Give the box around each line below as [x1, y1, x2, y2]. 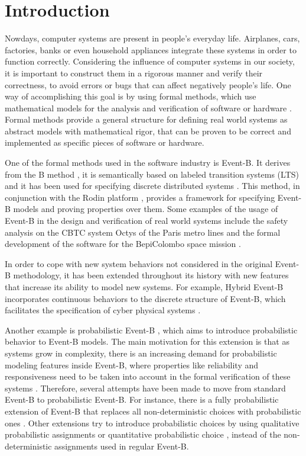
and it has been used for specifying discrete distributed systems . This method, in [5, 179, 300, 192]
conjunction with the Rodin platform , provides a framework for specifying [5, 191, 275, 203]
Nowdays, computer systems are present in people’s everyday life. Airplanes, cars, [5, 32, 300, 44]
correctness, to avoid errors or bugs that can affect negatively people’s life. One [5, 78, 291, 91]
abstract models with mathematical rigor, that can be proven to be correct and [5, 124, 291, 137]
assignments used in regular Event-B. [54, 439, 189, 452]
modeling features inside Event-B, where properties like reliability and [5, 358, 259, 371]
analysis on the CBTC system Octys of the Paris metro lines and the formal [5, 226, 281, 238]
